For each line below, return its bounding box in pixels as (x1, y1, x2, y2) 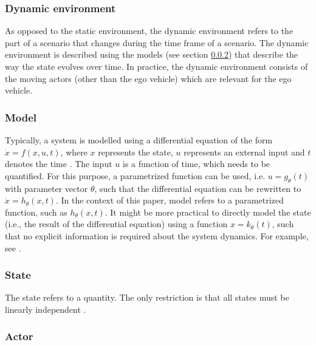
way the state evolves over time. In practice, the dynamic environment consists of (5, 60, 308, 72)
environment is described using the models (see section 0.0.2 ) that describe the (5, 48, 298, 61)
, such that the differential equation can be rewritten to (94, 182, 301, 194)
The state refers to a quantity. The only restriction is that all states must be (5, 291, 289, 304)
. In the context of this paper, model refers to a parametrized (55, 194, 284, 207)
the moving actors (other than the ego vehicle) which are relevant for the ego (5, 72, 292, 84)
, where (60, 145, 88, 158)
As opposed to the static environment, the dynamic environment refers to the (5, 24, 294, 37)
